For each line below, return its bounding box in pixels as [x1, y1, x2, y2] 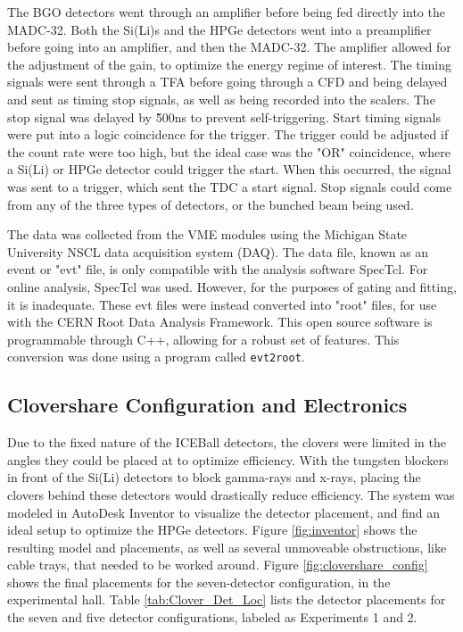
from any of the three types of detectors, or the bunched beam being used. [7, 195, 414, 213]
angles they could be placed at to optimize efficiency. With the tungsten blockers [7, 450, 449, 469]
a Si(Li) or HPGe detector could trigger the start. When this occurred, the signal [7, 160, 451, 179]
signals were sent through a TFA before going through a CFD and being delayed [7, 72, 448, 91]
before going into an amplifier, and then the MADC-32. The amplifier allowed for [7, 37, 451, 56]
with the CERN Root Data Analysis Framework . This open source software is [7, 312, 433, 331]
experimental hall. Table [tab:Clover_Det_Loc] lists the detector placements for [7, 590, 446, 609]
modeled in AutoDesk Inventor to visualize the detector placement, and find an [7, 503, 440, 521]
